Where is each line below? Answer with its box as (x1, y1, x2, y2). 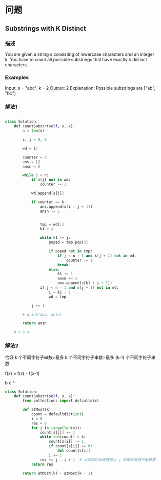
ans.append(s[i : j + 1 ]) (40, 204, 93, 209)
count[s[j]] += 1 (40, 430, 76, 435)
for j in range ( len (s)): (31, 425, 82, 430)
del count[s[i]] (57, 448, 91, 454)
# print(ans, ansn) (22, 312, 62, 317)
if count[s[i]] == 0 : (48, 444, 93, 449)
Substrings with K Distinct (5, 24, 86, 32)
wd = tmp (48, 294, 67, 299)
